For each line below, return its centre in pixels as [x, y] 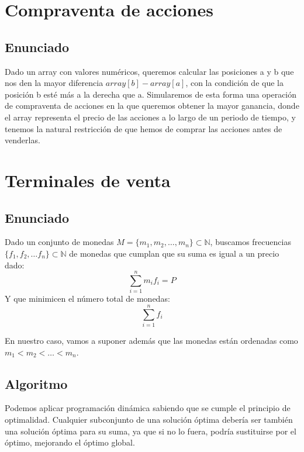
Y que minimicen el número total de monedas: [87, 299]
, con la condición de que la [234, 83]
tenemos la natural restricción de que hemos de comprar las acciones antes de [144, 128]
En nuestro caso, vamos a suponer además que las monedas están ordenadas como [151, 340]
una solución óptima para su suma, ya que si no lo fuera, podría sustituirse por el [151, 431]
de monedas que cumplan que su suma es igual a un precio [174, 253]
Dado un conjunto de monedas [59, 242]
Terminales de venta [88, 180]
